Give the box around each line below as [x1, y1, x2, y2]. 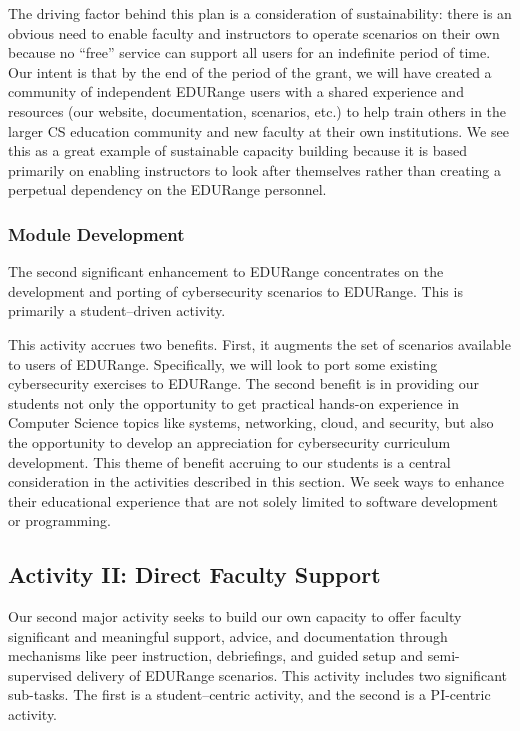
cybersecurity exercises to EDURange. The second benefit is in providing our [8, 373, 479, 394]
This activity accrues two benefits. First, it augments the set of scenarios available [8, 333, 511, 354]
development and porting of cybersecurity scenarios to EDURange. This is [8, 280, 463, 301]
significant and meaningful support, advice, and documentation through [8, 625, 448, 646]
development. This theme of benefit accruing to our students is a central [8, 451, 451, 472]
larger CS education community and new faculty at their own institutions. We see [8, 120, 509, 141]
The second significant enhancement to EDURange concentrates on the [8, 261, 444, 282]
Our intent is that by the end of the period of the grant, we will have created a [8, 61, 492, 82]
